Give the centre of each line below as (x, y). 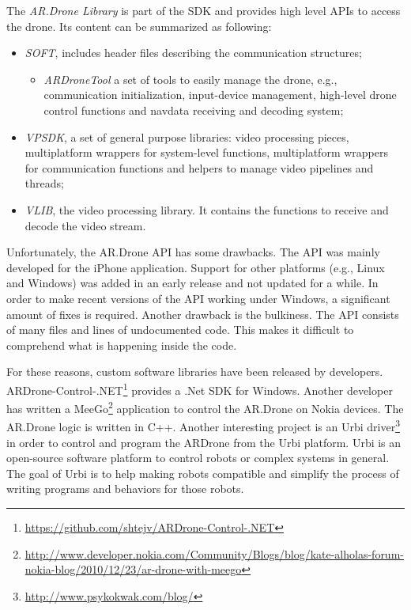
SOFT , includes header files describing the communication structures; (193, 53)
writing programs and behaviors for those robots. (125, 489)
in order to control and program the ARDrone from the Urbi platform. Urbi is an (204, 442)
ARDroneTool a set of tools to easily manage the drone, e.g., (190, 79)
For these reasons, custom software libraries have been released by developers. (195, 371)
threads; (44, 183)
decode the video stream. (85, 225)
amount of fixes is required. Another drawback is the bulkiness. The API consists (203, 314)
